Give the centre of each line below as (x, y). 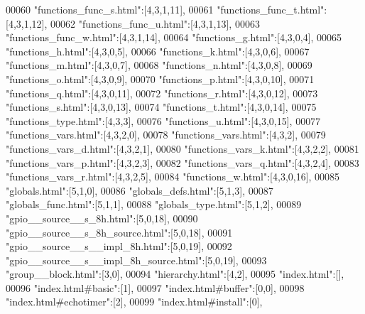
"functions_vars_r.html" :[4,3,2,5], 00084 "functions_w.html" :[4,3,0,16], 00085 (173, 177)
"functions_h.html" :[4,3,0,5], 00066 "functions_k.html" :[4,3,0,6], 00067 (158, 51)
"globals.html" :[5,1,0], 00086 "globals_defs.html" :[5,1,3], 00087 (140, 190)
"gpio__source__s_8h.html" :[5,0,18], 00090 (102, 218)
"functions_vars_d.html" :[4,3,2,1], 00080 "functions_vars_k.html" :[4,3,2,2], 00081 (182, 148)
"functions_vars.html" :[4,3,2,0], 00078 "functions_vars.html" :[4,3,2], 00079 (166, 135)
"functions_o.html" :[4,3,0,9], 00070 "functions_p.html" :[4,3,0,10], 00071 (160, 78)
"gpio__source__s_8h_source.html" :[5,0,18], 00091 (119, 232)
